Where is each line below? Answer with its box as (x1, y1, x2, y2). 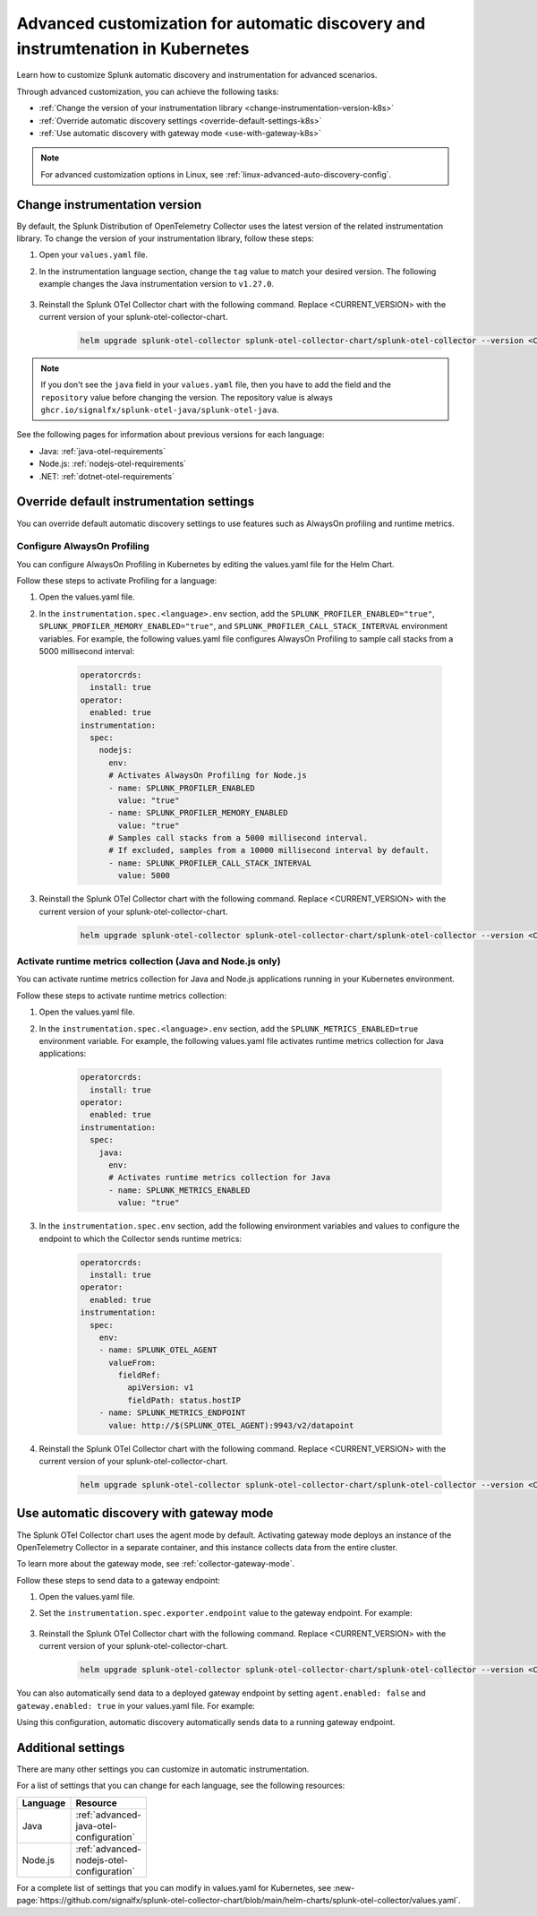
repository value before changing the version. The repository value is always (40, 392, 333, 402)
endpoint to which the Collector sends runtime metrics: (38, 1233, 242, 1244)
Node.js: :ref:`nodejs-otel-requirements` (38, 458, 187, 470)
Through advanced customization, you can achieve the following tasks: (16, 86, 279, 97)
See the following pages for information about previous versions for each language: (16, 429, 325, 440)
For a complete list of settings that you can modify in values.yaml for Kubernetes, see (16, 1882, 331, 1893)
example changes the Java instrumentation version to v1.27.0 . (38, 279, 275, 289)
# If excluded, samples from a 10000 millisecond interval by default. (108, 845, 430, 856)
